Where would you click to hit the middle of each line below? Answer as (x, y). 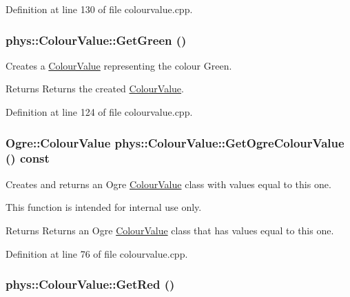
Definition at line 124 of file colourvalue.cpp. (99, 112)
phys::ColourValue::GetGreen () (96, 40)
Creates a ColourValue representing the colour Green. (119, 65)
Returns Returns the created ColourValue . (95, 89)
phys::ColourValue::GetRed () (90, 284)
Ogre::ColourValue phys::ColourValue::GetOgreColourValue (175, 142)
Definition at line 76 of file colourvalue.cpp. (97, 253)
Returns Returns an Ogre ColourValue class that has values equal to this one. (170, 230)
